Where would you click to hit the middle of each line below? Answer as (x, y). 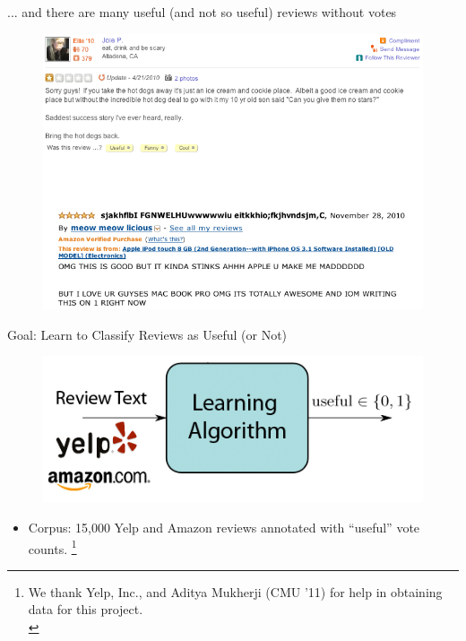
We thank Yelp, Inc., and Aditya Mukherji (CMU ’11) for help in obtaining (235, 591)
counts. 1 (52, 547)
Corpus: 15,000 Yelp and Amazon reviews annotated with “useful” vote (224, 527)
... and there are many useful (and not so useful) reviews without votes (202, 12)
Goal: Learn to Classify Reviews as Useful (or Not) (147, 334)
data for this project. (86, 609)
